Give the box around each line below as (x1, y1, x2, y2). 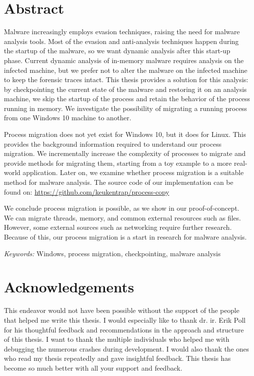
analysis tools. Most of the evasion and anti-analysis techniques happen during (4, 36, 239, 46)
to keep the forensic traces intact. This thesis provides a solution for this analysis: (4, 74, 249, 85)
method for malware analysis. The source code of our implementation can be (4, 177, 233, 187)
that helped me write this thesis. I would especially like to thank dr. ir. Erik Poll (4, 314, 246, 325)
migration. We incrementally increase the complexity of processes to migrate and (4, 148, 246, 158)
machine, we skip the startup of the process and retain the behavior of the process (4, 93, 250, 104)
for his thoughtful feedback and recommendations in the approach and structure (4, 324, 244, 334)
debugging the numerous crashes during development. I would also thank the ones (4, 343, 249, 354)
